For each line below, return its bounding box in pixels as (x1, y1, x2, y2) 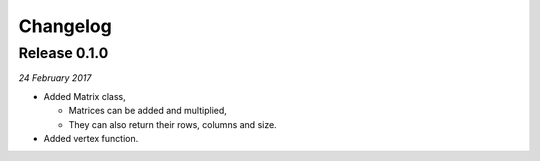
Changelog (18, 15, 112, 37)
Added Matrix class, (43, 90, 127, 102)
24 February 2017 (18, 72, 92, 84)
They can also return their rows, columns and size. (68, 118, 277, 130)
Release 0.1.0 (18, 44, 109, 62)
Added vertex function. (43, 132, 139, 144)
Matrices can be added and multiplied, (68, 105, 227, 117)
